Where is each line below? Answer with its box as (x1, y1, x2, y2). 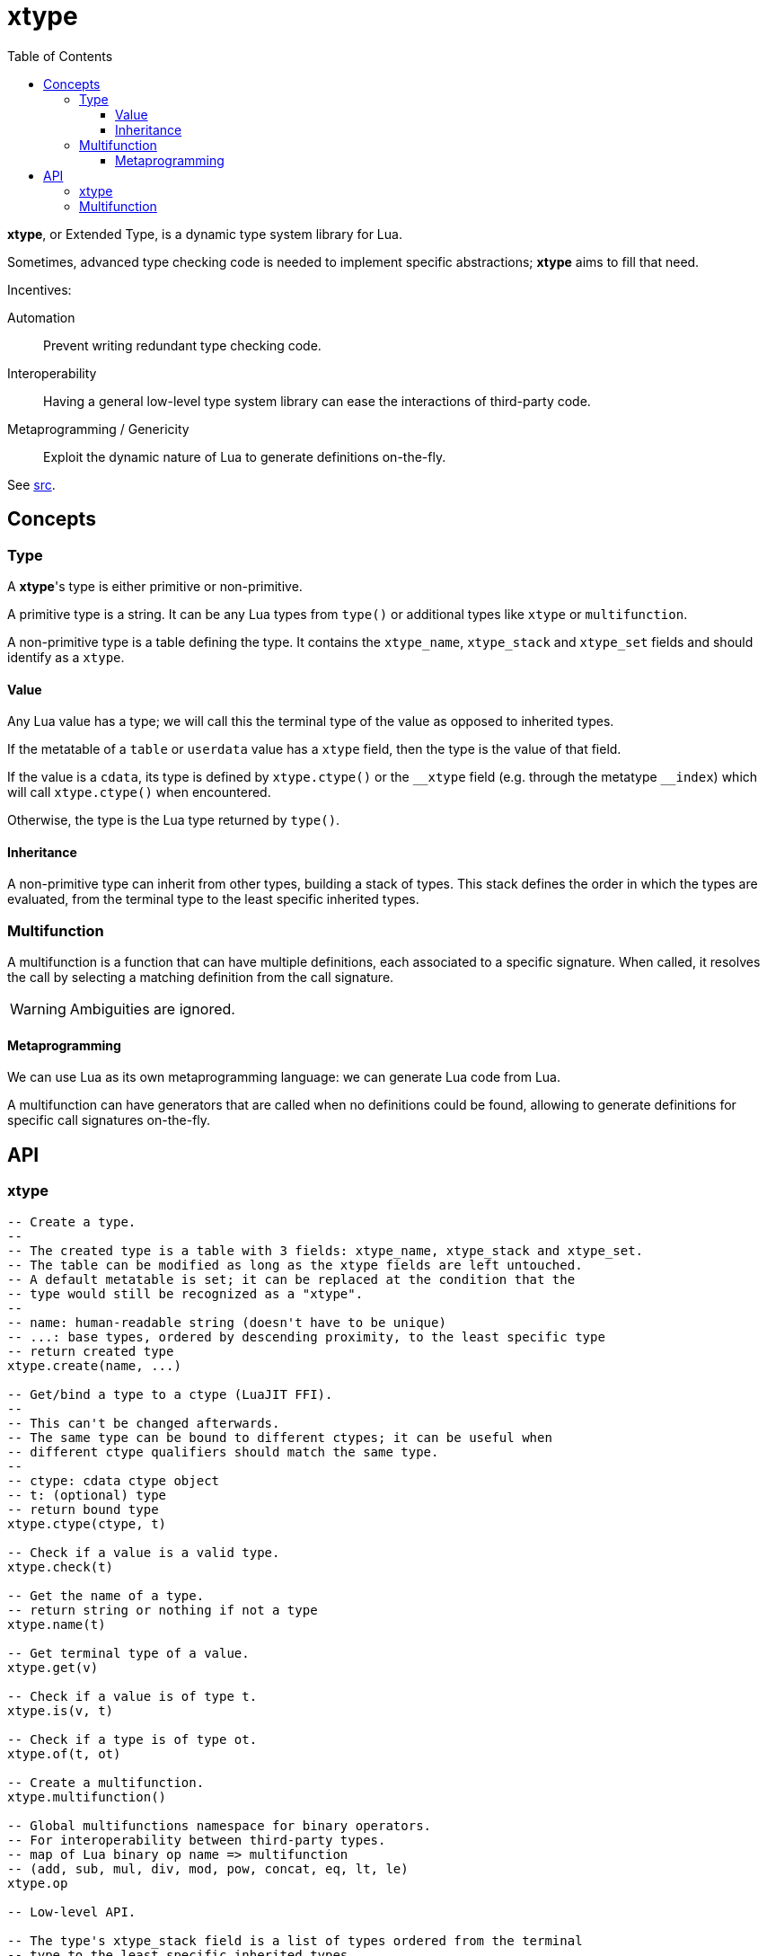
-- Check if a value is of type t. (7, 1688, 258, 1704)
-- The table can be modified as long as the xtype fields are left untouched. (7, 1257, 583, 1272)
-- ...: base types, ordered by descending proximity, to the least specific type (7, 1329, 605, 1344)
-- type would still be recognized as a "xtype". (7, 1286, 364, 1301)
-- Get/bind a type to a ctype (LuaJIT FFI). (7, 1386, 333, 1402)
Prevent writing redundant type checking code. (43, 337, 322, 353)
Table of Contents (7, 48, 113, 64)
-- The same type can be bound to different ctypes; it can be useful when (7, 1429, 552, 1445)
